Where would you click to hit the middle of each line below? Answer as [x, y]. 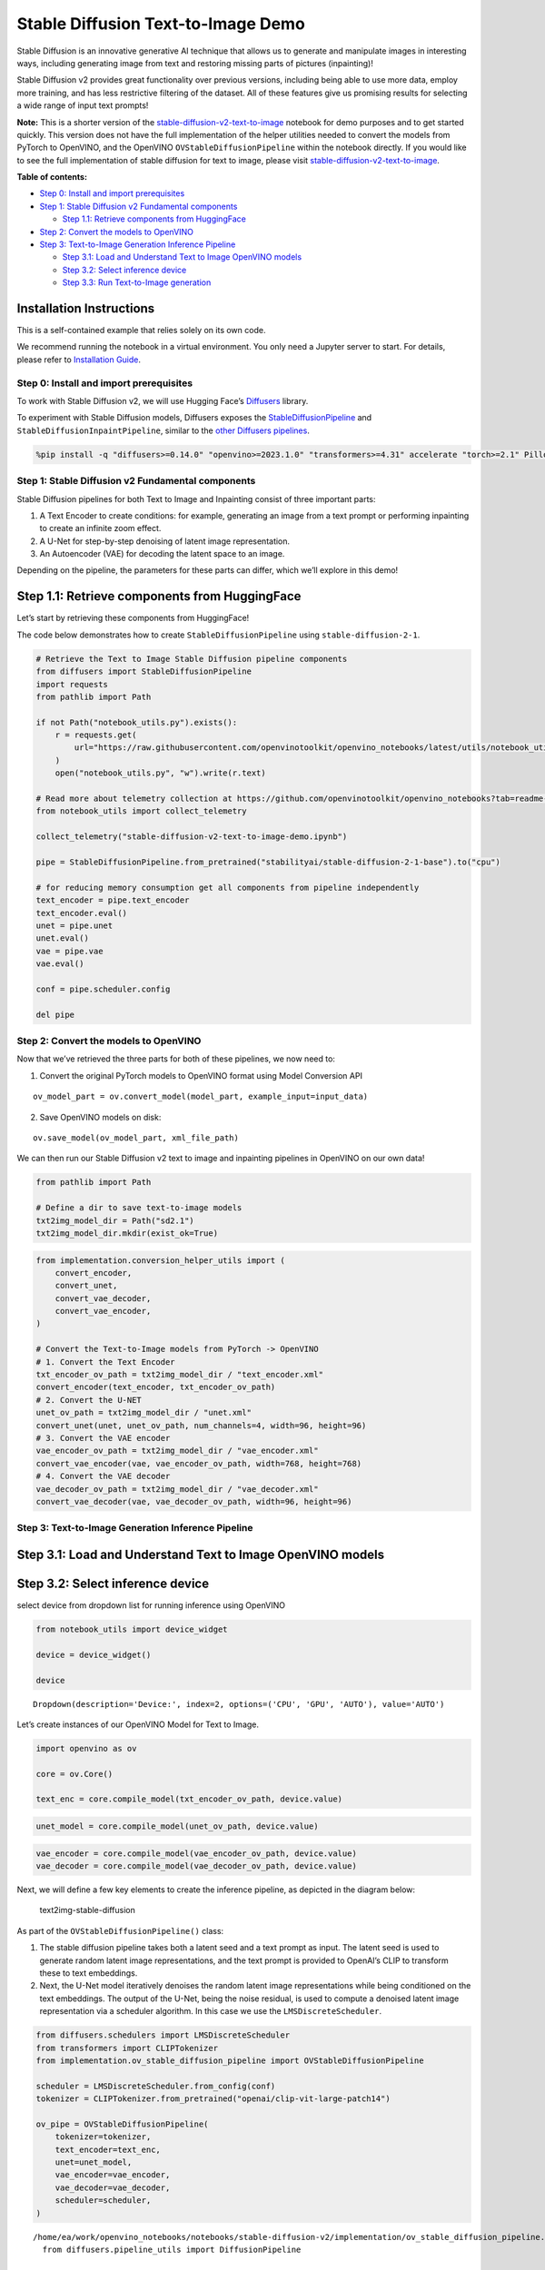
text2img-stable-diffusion [87, 1910]
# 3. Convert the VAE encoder [103, 1438]
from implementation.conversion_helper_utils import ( [160, 1260]
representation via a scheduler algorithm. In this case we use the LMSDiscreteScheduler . [210, 2011]
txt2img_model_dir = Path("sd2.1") [115, 1220]
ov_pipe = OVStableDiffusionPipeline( [122, 2124]
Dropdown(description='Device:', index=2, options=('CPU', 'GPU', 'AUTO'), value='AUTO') [239, 1704]
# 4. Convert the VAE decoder [103, 1476]
